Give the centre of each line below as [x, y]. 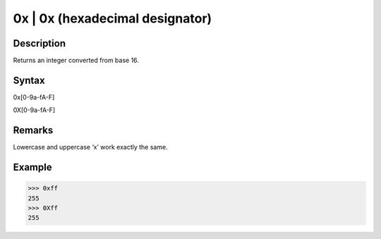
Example [32, 167]
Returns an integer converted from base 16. [76, 61]
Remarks [33, 130]
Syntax [29, 80]
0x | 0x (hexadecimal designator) [113, 18]
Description [40, 43]
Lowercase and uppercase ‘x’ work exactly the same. [91, 147]
